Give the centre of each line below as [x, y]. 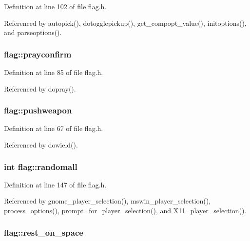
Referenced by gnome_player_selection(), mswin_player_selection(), [107, 201]
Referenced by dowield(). [41, 145]
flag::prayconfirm [38, 54]
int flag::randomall [41, 166]
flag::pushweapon [38, 110]
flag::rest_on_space [44, 232]
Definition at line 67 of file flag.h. [54, 128]
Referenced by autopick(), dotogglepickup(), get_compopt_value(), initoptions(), [125, 23]
